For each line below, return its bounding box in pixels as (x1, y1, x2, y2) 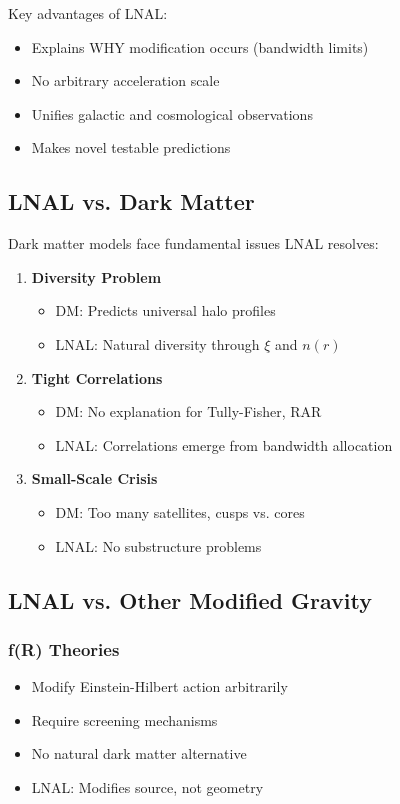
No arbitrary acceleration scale (31, 70, 220, 91)
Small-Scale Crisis (31, 468, 158, 489)
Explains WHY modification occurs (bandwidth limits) (31, 36, 369, 57)
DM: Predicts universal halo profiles (55, 300, 276, 321)
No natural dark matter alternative (31, 743, 247, 764)
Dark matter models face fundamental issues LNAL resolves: (8, 233, 379, 254)
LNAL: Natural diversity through (55, 333, 260, 354)
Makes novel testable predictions (31, 137, 231, 158)
